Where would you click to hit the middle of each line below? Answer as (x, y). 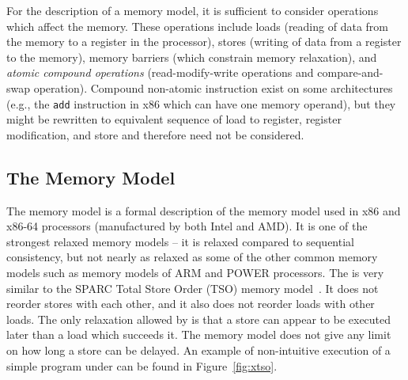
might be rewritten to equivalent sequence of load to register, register (174, 119)
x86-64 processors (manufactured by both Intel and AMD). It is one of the (187, 226)
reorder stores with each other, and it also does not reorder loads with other (191, 304)
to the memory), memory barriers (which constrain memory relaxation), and (192, 57)
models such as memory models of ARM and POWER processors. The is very (195, 272)
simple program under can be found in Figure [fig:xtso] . (142, 365)
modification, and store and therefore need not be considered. (155, 134)
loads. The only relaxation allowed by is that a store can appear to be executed (199, 319)
